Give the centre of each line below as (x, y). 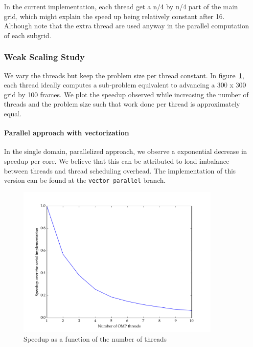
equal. (13, 113)
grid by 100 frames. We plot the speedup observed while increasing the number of (126, 94)
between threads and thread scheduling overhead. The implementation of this (120, 170)
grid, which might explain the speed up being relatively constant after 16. (114, 16)
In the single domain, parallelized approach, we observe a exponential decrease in (126, 151)
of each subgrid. (28, 35)
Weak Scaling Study (44, 57)
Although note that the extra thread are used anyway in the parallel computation (126, 26)
